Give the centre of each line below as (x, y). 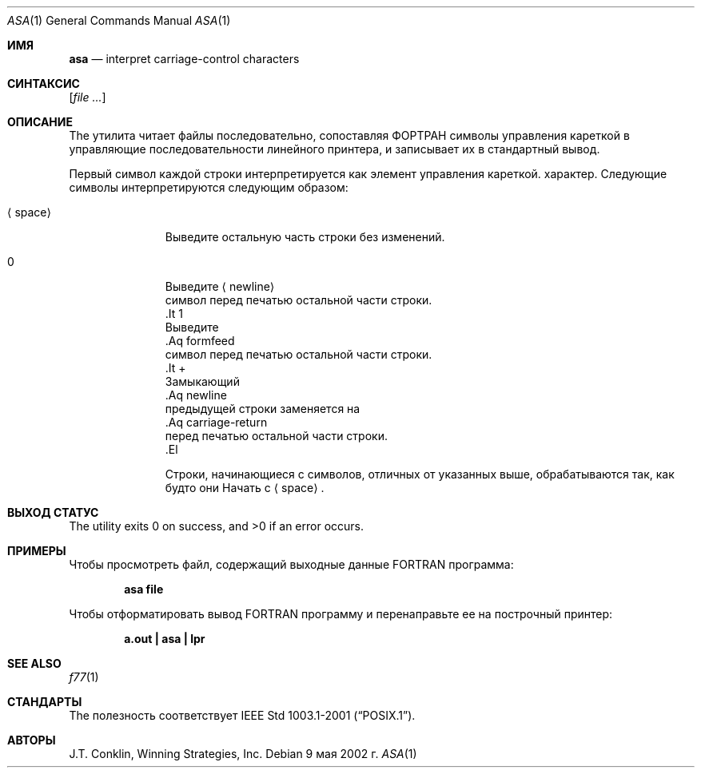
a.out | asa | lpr (165, 639)
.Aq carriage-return (216, 422)
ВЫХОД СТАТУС (53, 512)
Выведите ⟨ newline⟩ (220, 286)
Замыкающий (202, 381)
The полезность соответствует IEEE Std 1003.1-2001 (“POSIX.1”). (242, 715)
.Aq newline (196, 395)
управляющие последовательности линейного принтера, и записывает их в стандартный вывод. (335, 149)
